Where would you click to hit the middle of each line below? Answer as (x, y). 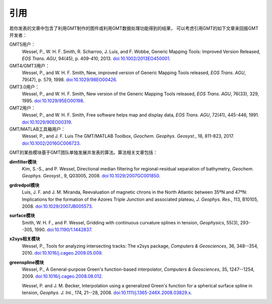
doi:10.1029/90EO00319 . (47, 122)
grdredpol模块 (24, 185)
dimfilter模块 (23, 162)
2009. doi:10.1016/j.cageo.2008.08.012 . (62, 276)
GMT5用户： (22, 44)
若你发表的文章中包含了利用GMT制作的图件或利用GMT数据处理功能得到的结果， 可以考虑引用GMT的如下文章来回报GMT (134, 28)
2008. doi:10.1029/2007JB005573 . (57, 206)
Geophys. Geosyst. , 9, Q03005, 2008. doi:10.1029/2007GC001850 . (91, 176)
